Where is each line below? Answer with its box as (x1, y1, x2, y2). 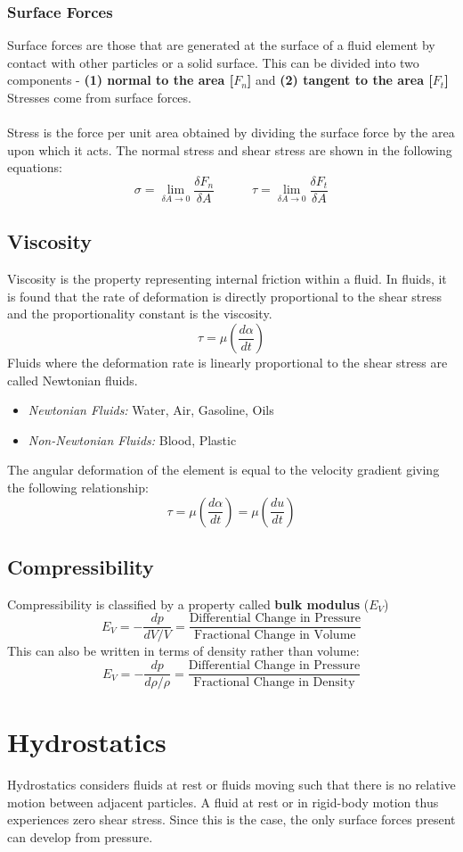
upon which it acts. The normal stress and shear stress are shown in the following (7, 140, 452, 159)
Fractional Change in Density (193, 676, 355, 690)
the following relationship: (7, 477, 149, 496)
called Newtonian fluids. (7, 370, 138, 389)
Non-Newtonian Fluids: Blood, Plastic (28, 430, 237, 449)
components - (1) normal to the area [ (7, 70, 234, 89)
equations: (7, 158, 62, 177)
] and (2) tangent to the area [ (247, 70, 433, 89)
